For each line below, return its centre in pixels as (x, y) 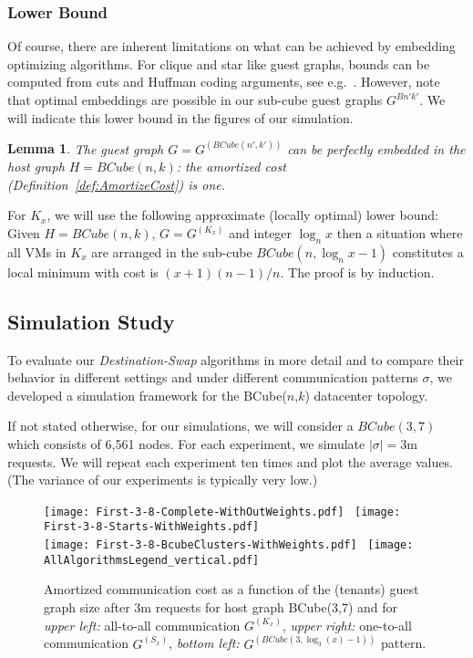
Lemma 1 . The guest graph (86, 148)
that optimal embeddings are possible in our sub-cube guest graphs (195, 99)
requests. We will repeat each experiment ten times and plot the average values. (230, 461)
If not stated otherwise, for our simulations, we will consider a (180, 426)
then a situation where (400, 233)
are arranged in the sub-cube (172, 251)
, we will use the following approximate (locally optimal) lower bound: (242, 215)
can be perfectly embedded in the (376, 148)
